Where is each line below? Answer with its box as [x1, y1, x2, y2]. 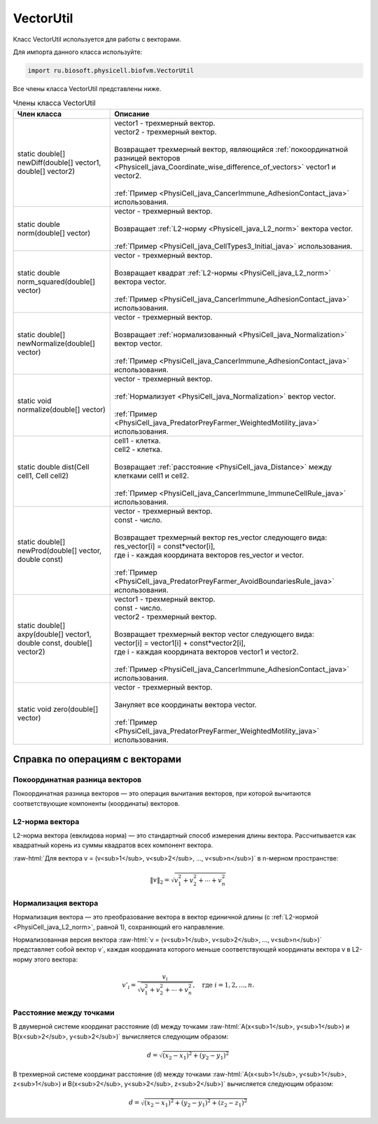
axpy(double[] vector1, [17, 629, 92, 639]
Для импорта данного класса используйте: [13, 48, 143, 56]
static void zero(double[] [17, 704, 99, 714]
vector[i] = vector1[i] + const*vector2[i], [114, 638, 246, 647]
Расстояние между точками [13, 1008, 115, 1017]
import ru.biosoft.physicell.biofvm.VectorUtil [27, 67, 194, 74]
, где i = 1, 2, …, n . [192, 981, 255, 989]
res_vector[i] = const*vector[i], [114, 541, 216, 551]
